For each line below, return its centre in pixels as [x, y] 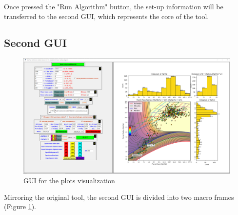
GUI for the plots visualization [69, 180]
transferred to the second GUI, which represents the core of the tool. [107, 16]
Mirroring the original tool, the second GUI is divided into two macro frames [119, 197]
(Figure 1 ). [20, 206]
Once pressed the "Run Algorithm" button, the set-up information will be [114, 6]
